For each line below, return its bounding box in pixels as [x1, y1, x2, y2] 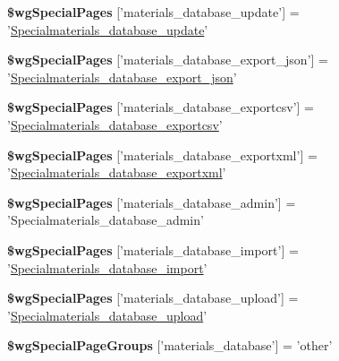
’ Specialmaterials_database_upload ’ [7, 305, 208, 324]
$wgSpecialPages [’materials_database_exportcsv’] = [7, 98, 315, 116]
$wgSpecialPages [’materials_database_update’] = [7, 3, 300, 21]
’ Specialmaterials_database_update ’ [7, 20, 208, 39]
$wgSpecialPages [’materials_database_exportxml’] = [7, 145, 318, 164]
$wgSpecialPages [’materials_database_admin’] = [7, 193, 296, 211]
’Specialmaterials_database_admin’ [7, 211, 204, 229]
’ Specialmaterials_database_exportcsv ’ [7, 115, 223, 133]
